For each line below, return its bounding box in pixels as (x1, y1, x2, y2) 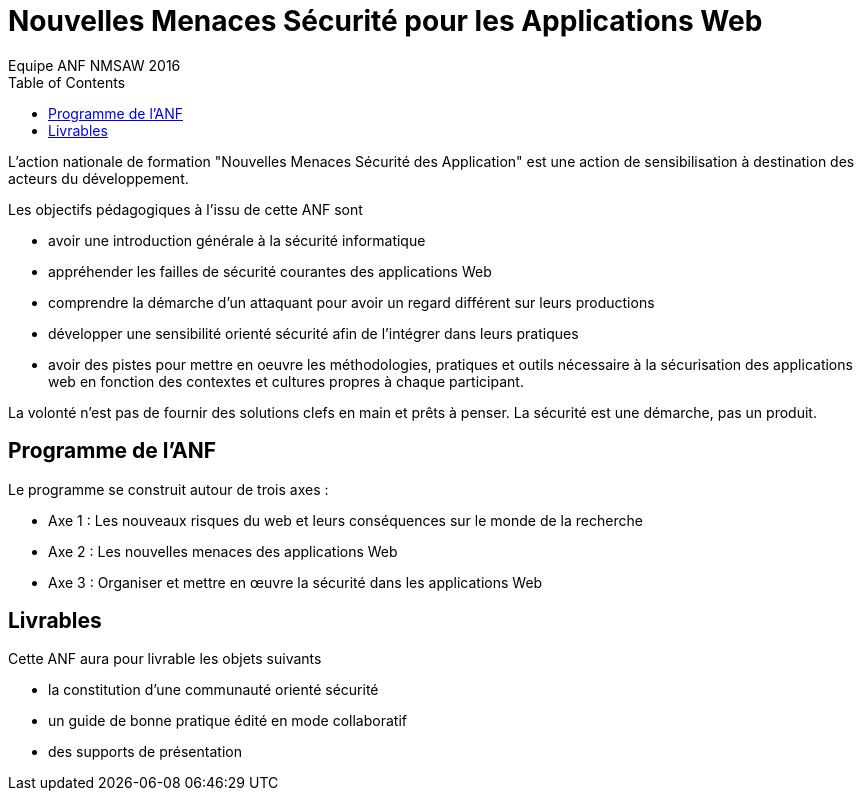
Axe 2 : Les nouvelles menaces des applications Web (48, 542, 398, 560)
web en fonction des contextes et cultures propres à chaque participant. (48, 372, 524, 390)
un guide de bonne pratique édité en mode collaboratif (48, 712, 407, 730)
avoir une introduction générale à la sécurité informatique (48, 231, 426, 249)
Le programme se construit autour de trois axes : (8, 480, 329, 498)
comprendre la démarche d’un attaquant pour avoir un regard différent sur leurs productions (48, 293, 655, 311)
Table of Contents (8, 73, 126, 91)
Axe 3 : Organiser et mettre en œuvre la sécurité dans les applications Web (48, 573, 543, 591)
